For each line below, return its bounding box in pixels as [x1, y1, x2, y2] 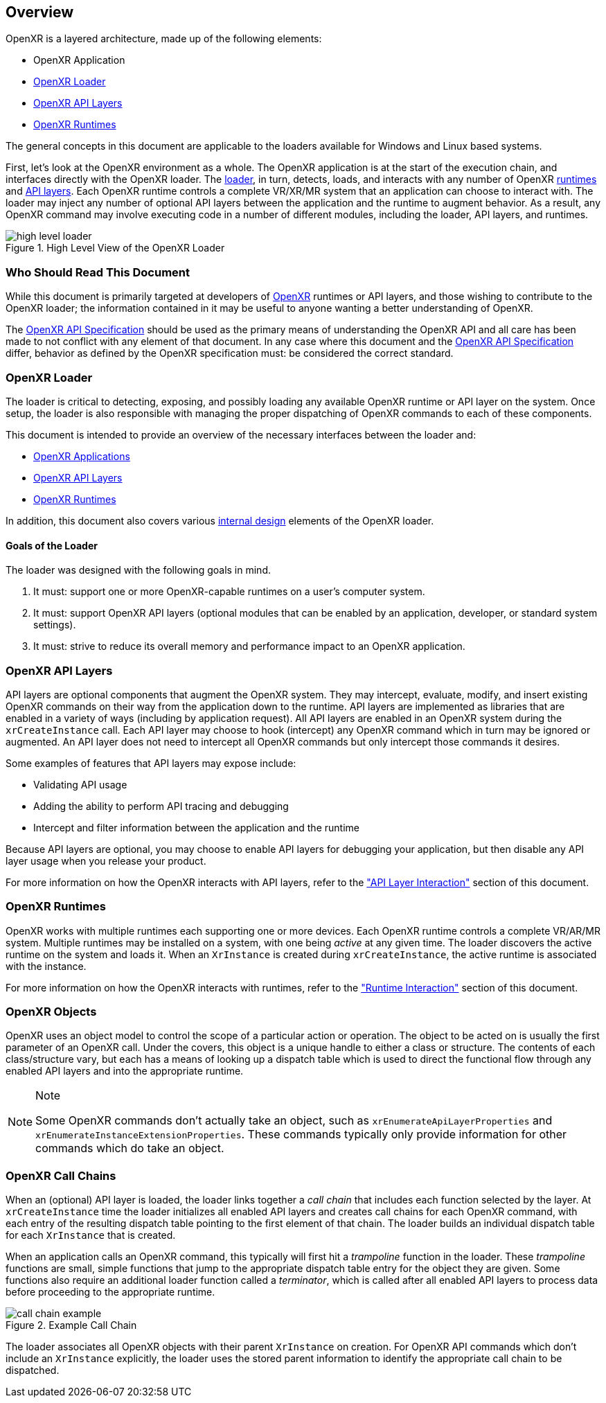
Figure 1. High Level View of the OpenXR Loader [6, 242, 225, 254]
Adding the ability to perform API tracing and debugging [33, 800, 289, 812]
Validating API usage [33, 778, 127, 791]
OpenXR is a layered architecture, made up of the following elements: [6, 33, 322, 45]
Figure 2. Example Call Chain [6, 1319, 137, 1332]
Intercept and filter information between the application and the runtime [33, 821, 359, 833]
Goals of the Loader [6, 539, 98, 552]
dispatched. [6, 1364, 60, 1377]
